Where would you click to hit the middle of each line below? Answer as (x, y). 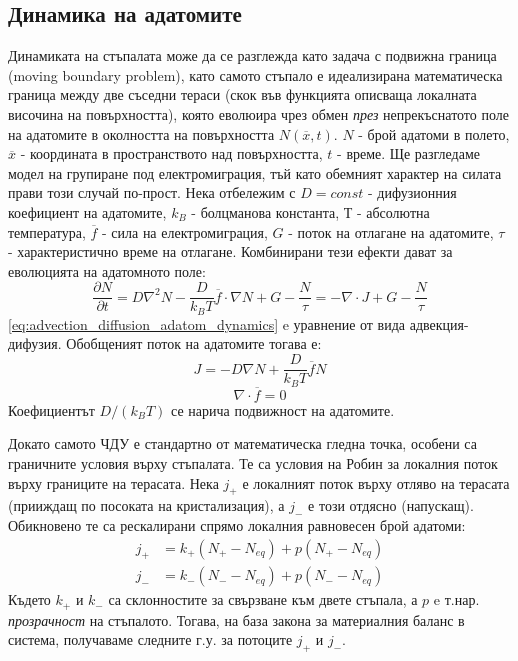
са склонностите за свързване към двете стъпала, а (263, 599)
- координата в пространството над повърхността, (171, 153)
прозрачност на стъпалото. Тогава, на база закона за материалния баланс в (236, 619)
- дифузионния (412, 192)
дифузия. (35, 343)
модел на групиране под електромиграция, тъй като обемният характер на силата (255, 172)
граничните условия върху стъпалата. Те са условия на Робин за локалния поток (253, 462)
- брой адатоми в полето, (434, 133)
